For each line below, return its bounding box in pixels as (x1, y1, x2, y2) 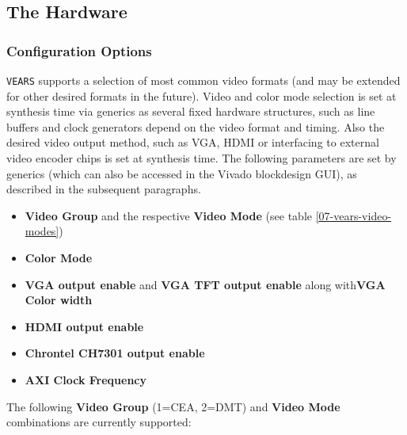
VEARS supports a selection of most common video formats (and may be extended (6, 72, 401, 88)
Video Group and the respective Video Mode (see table (25, 207, 312, 223)
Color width (25, 292, 93, 308)
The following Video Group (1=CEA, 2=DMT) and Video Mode (6, 398, 340, 414)
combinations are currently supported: (6, 414, 192, 430)
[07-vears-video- (315, 207, 392, 223)
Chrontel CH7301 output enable (25, 345, 205, 361)
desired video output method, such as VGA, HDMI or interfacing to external (6, 134, 379, 151)
